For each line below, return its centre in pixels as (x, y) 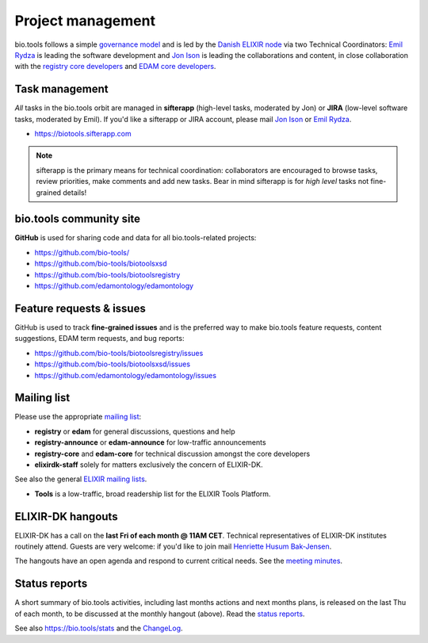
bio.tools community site (78, 219)
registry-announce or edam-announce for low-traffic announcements (150, 442)
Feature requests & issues (80, 308)
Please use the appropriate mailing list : (78, 417)
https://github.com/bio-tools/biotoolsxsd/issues (112, 364)
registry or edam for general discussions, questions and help (135, 431)
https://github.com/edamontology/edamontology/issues (126, 375)
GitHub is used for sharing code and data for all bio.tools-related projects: (136, 238)
